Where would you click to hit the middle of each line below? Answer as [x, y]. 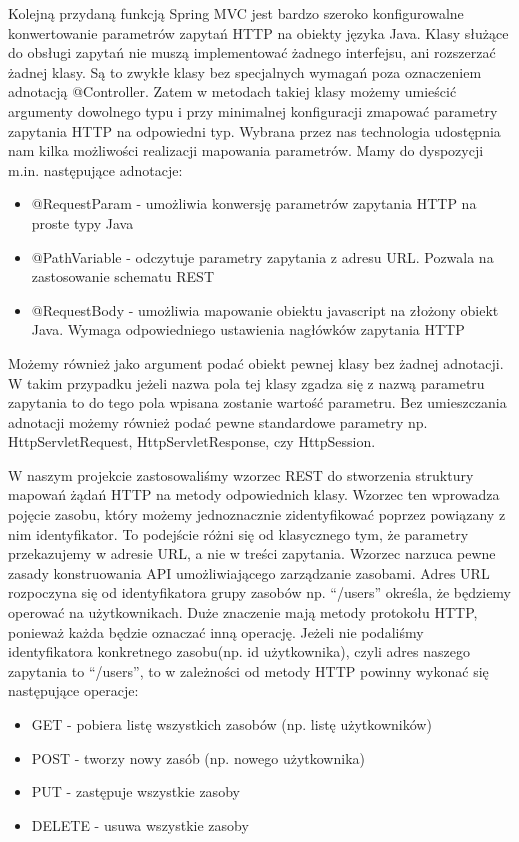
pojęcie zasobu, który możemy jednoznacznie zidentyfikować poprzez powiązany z [257, 514]
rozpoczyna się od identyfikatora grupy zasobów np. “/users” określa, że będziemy [260, 592]
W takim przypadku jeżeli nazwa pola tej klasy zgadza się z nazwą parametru [246, 382]
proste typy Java [82, 222]
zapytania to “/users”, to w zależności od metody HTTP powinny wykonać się [248, 670]
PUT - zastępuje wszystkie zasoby [135, 791]
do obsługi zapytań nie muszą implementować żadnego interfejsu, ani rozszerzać [252, 52]
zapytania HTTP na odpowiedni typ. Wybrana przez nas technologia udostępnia [254, 130]
